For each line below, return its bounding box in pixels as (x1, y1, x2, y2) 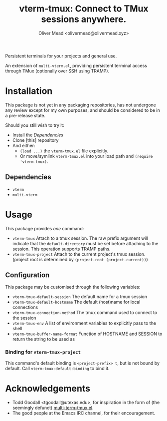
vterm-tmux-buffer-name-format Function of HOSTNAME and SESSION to (12, 331, 163, 337)
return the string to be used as (12, 336, 75, 342)
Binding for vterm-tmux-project (5, 349, 81, 356)
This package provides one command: (5, 225, 84, 231)
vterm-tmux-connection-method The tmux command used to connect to (12, 310, 158, 316)
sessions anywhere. (41, 13, 127, 25)
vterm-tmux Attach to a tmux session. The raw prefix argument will (12, 235, 149, 241)
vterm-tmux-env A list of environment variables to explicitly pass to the (12, 320, 156, 326)
